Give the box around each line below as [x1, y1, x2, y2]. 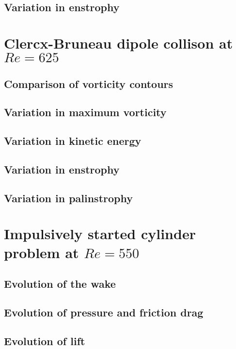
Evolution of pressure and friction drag [4, 304, 204, 319]
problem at [4, 243, 79, 262]
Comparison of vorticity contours [4, 76, 173, 91]
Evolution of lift [4, 333, 85, 348]
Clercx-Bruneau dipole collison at [4, 33, 233, 52]
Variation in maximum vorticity [4, 105, 167, 120]
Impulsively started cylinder [4, 224, 196, 244]
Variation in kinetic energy [4, 133, 142, 148]
